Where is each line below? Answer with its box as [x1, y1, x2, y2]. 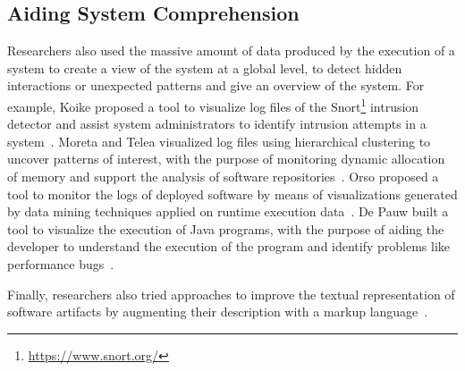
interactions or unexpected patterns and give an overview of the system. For [7, 76, 425, 95]
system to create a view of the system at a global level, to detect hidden [7, 58, 402, 77]
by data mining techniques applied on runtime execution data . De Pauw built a [7, 202, 449, 221]
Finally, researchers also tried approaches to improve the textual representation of [7, 284, 455, 303]
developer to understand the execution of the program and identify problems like [7, 237, 451, 256]
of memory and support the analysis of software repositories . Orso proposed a [7, 167, 439, 186]
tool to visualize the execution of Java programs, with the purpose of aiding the [7, 219, 444, 238]
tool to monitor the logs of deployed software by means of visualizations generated [7, 184, 458, 203]
